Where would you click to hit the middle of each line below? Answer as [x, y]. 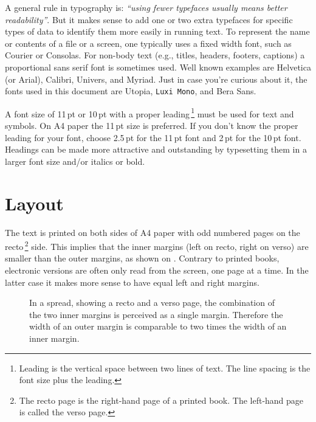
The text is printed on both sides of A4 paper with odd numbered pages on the [153, 232]
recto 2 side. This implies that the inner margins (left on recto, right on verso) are [157, 245]
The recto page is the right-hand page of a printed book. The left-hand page [161, 400]
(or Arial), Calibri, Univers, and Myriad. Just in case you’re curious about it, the [156, 79]
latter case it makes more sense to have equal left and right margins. [132, 282]
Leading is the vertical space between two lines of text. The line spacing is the [165, 368]
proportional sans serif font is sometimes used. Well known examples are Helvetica [158, 67]
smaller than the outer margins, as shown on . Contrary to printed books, [142, 258]
